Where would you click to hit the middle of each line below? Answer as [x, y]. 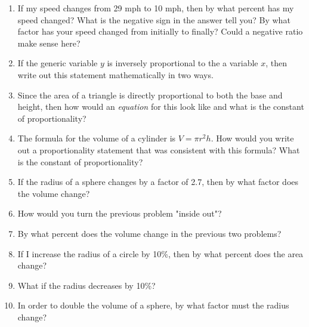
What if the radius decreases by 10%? [86, 285]
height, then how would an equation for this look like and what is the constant [161, 107]
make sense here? [49, 43]
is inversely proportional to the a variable [183, 63]
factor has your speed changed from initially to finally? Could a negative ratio [160, 31]
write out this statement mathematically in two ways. [115, 74]
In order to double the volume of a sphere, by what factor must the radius [153, 305]
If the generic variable [58, 63]
